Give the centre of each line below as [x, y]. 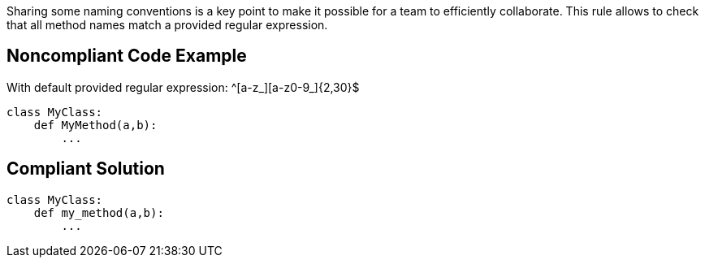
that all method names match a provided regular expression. [167, 25]
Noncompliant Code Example [127, 56]
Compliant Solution [86, 169]
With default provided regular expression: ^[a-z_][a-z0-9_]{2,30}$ [183, 87]
